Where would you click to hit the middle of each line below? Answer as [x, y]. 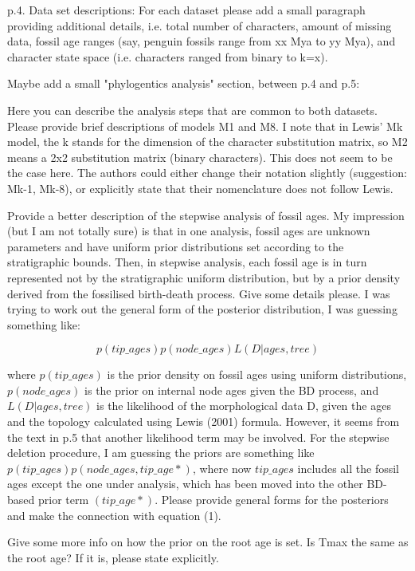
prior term [63, 500]
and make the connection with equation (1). [114, 515]
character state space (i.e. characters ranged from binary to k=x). [168, 56]
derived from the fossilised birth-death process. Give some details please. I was [199, 293]
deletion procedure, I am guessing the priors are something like [161, 453]
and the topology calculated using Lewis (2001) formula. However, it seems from [204, 421]
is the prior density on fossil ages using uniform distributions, [257, 374]
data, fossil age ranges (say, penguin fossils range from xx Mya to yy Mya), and [202, 41]
